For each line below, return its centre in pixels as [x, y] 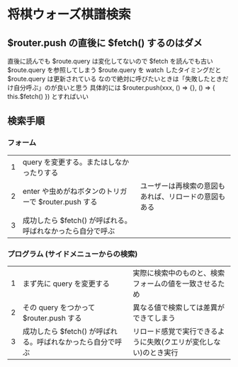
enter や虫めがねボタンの [64, 191]
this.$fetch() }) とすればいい [48, 97]
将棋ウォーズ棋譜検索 [69, 14]
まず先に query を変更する [66, 284]
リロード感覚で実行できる [175, 331]
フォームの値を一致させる [175, 284]
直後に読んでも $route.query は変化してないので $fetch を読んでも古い [110, 61]
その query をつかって [59, 307]
